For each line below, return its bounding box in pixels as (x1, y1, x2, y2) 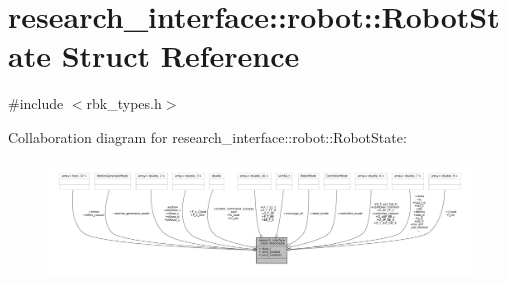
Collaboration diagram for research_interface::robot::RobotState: (8, 126, 407, 147)
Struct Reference (61, 35, 300, 76)
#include (8, 93, 64, 114)
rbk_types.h (86, 93, 162, 114)
